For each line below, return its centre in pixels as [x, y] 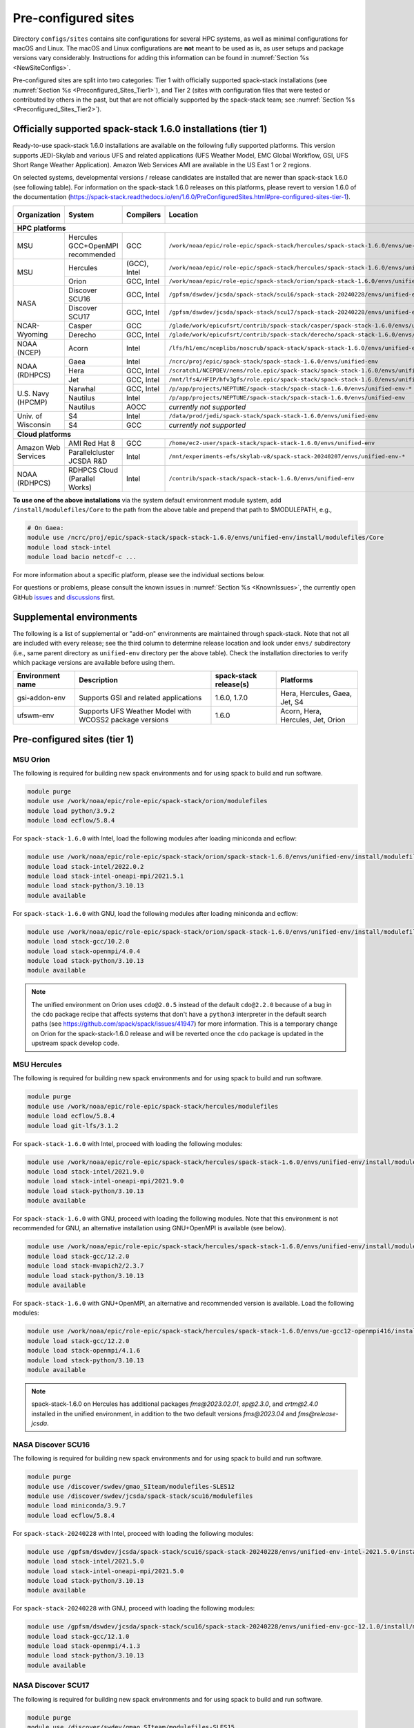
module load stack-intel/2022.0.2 [86, 866]
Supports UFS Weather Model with [135, 711]
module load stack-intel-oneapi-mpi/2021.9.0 [106, 1181]
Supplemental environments [75, 617]
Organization [39, 214]
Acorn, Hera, [301, 711]
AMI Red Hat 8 [92, 443]
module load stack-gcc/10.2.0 [78, 941]
